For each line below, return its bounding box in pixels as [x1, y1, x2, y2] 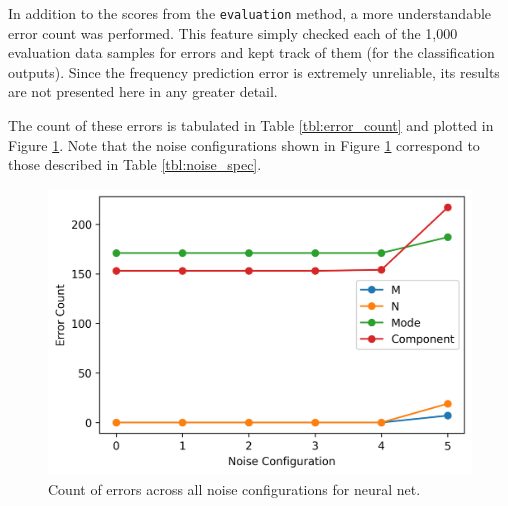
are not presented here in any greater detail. [8, 81, 278, 102]
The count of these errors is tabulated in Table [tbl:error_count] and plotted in [8, 115, 494, 136]
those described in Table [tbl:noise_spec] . [8, 154, 262, 175]
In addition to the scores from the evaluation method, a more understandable [8, 3, 492, 23]
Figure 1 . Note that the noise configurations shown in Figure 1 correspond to [8, 134, 480, 155]
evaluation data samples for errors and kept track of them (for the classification [8, 42, 495, 63]
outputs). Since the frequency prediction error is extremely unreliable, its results [8, 61, 500, 82]
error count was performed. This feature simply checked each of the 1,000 [8, 22, 458, 43]
